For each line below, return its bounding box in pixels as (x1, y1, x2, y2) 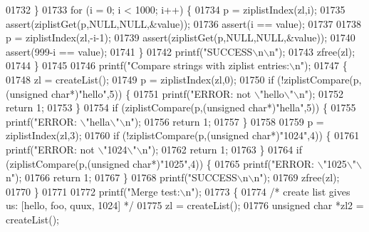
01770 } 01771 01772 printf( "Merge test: (6, 183, 180, 198)
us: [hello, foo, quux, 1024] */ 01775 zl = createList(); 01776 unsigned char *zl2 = (6, 198, 364, 213)
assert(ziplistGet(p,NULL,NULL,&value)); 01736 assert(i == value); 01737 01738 (6, 16, 362, 31)
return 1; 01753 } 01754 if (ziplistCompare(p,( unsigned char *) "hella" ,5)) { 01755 (6, 100, 356, 115)
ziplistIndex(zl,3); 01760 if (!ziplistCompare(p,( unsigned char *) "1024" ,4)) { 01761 (6, 128, 360, 143)
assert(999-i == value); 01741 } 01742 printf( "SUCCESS (6, 44, 253, 59)
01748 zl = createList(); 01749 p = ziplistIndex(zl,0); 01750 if (6, 71, 274, 86)
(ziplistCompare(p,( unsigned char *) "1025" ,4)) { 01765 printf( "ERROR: (6, 156, 314, 171)
